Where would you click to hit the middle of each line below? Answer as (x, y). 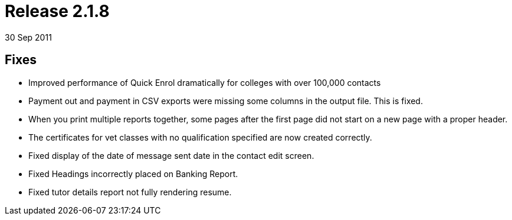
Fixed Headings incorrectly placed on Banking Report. (133, 174)
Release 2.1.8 (57, 11)
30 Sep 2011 (28, 37)
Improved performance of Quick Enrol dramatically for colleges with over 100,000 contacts (205, 82)
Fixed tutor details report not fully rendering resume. (130, 192)
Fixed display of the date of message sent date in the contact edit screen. (171, 155)
